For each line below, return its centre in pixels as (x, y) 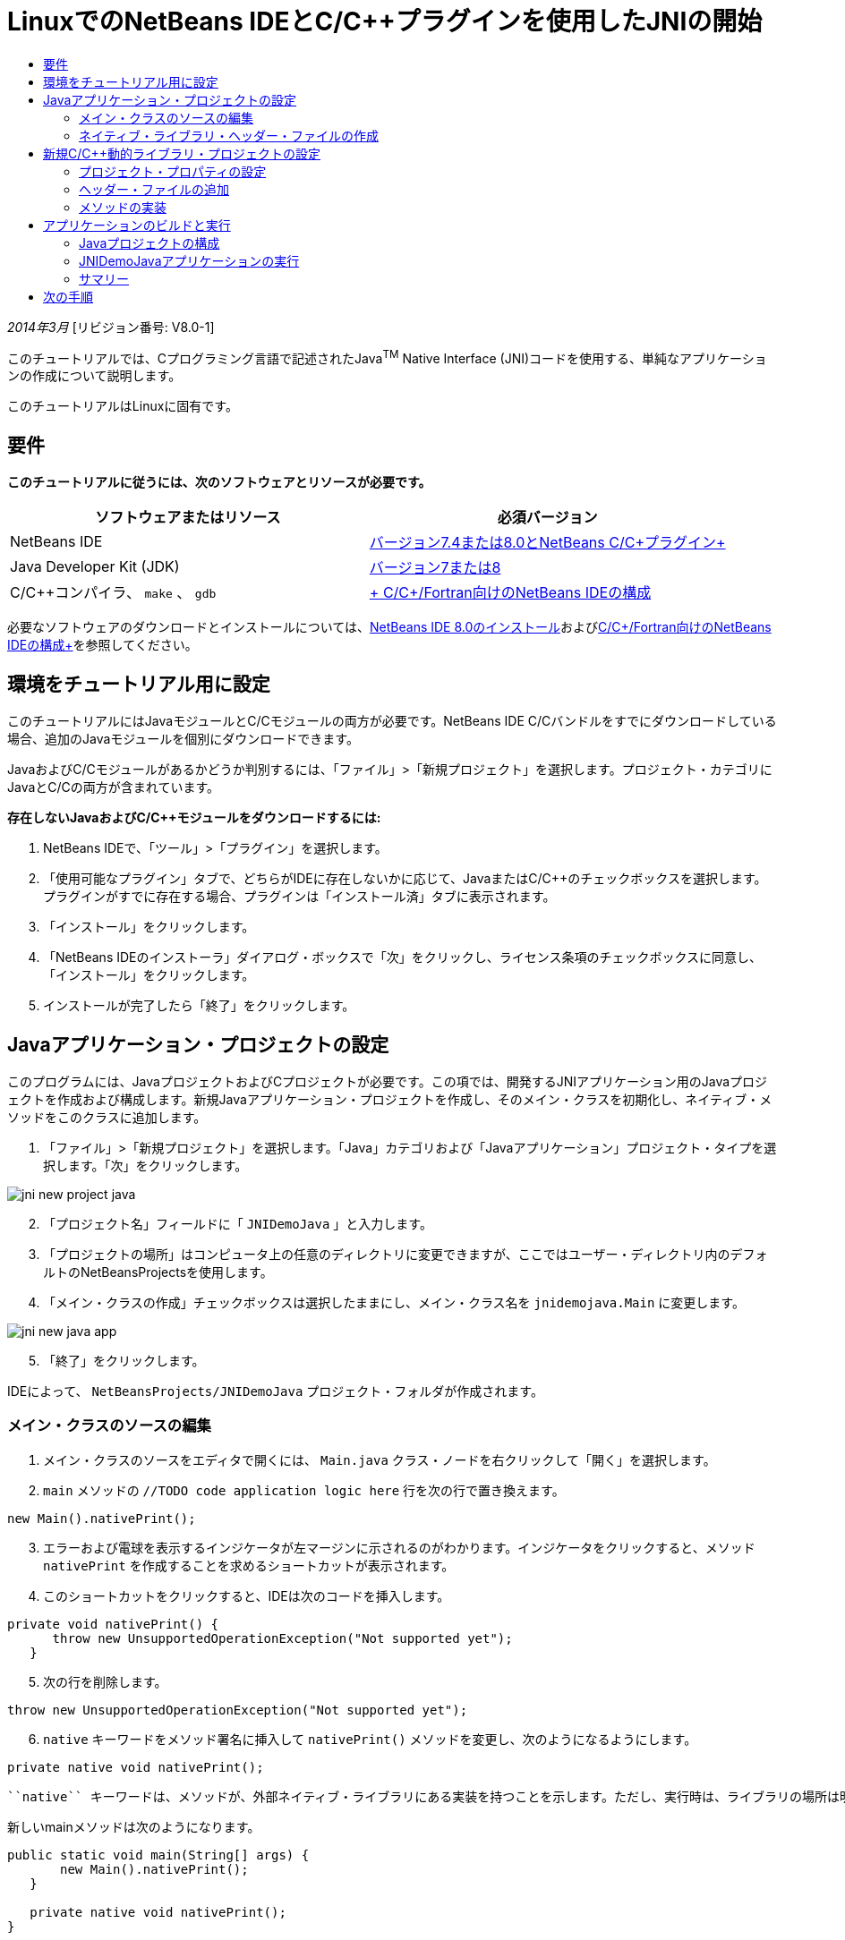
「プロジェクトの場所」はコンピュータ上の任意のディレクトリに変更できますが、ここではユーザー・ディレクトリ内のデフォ (405, 1254)
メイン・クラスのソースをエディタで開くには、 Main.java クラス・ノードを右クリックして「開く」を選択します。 (380, 1459)
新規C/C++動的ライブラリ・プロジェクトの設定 (182, 153)
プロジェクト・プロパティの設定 (173, 171)
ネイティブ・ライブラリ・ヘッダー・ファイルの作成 (229, 135)
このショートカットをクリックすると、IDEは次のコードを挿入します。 (247, 1595)
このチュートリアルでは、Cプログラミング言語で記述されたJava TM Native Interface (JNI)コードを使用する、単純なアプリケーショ (387, 357)
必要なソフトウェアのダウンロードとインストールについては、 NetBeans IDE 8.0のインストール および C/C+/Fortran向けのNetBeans (389, 627)
